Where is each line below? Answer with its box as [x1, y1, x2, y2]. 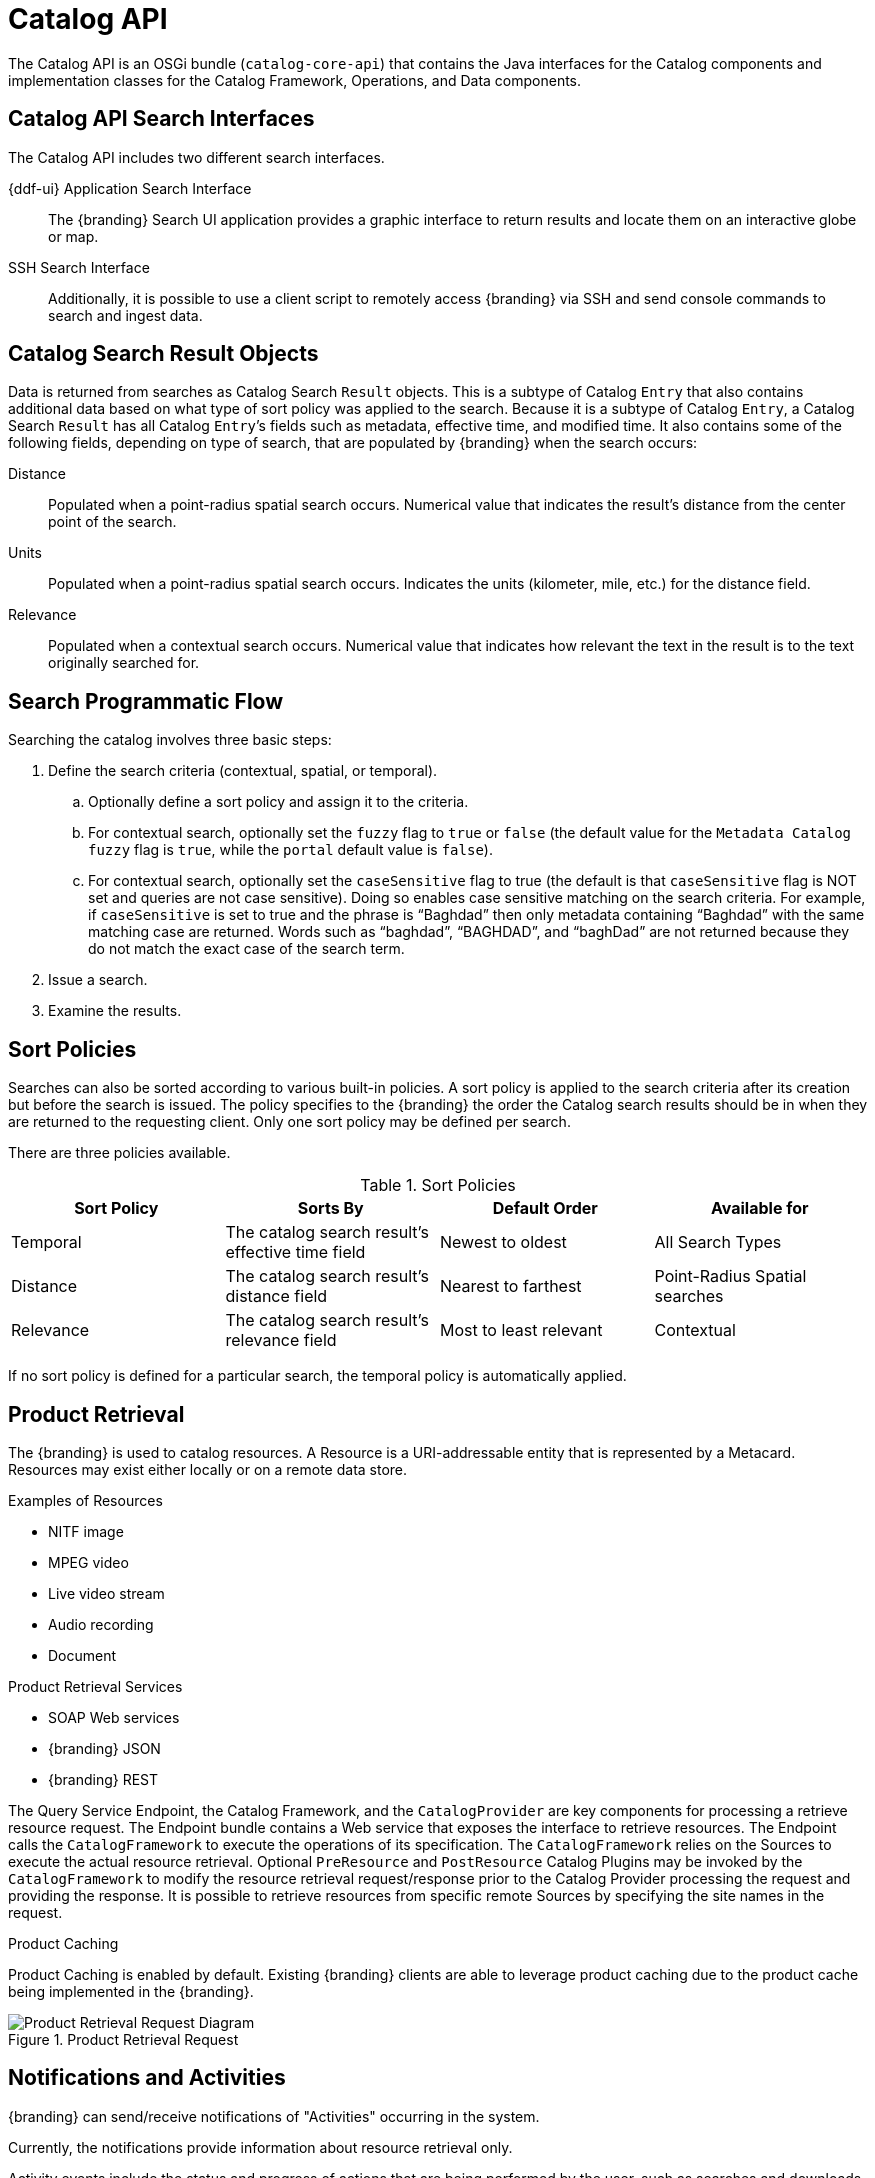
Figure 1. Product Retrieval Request [8, 2030, 239, 2048]
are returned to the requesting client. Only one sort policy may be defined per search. [8, 1113, 571, 1131]
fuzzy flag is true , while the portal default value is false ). [88, 841, 493, 859]
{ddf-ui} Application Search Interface [8, 179, 252, 197]
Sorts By [297, 1198, 364, 1219]
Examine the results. [48, 1002, 182, 1020]
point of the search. [48, 513, 177, 531]
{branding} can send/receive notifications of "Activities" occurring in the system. [8, 2107, 540, 2125]
